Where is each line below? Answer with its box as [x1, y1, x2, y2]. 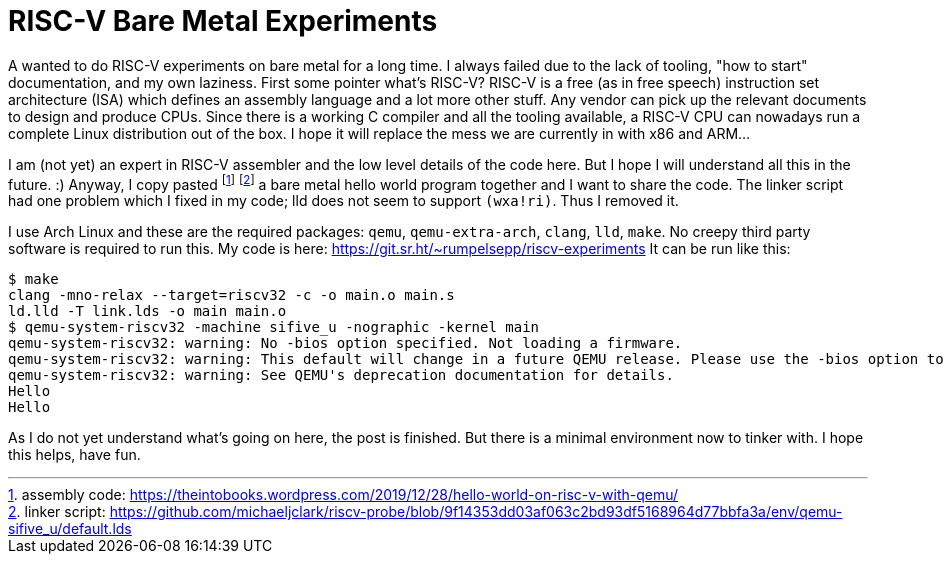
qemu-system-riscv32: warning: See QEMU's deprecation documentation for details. [8, 367, 674, 384]
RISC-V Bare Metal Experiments [8, 4, 438, 38]
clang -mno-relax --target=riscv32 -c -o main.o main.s [8, 287, 455, 304]
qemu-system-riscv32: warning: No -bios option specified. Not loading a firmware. [8, 335, 683, 352]
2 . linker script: [8, 503, 106, 521]
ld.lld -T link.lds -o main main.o [8, 303, 287, 320]
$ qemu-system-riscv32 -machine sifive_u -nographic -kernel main [8, 319, 540, 336]
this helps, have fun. [8, 446, 141, 464]
